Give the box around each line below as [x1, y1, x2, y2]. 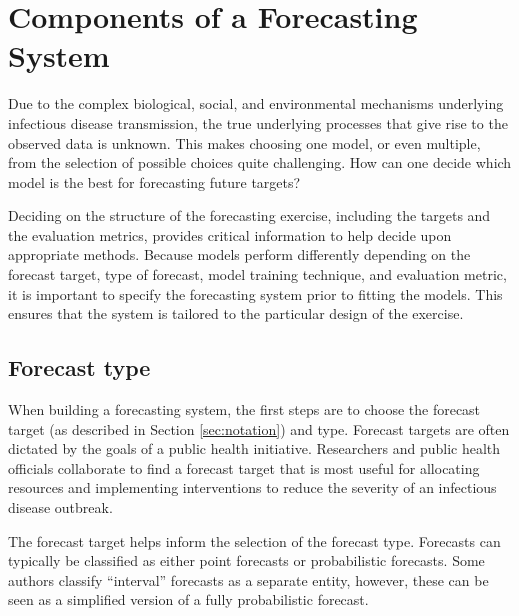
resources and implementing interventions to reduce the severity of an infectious [8, 477, 497, 498]
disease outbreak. [8, 497, 113, 518]
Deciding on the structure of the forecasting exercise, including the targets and [8, 205, 491, 226]
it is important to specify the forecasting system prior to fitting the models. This [8, 283, 503, 304]
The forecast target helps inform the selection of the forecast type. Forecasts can [8, 530, 501, 551]
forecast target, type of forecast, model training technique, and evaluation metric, [8, 264, 507, 285]
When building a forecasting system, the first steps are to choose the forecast [8, 399, 481, 420]
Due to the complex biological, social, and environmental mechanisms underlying [8, 93, 504, 114]
